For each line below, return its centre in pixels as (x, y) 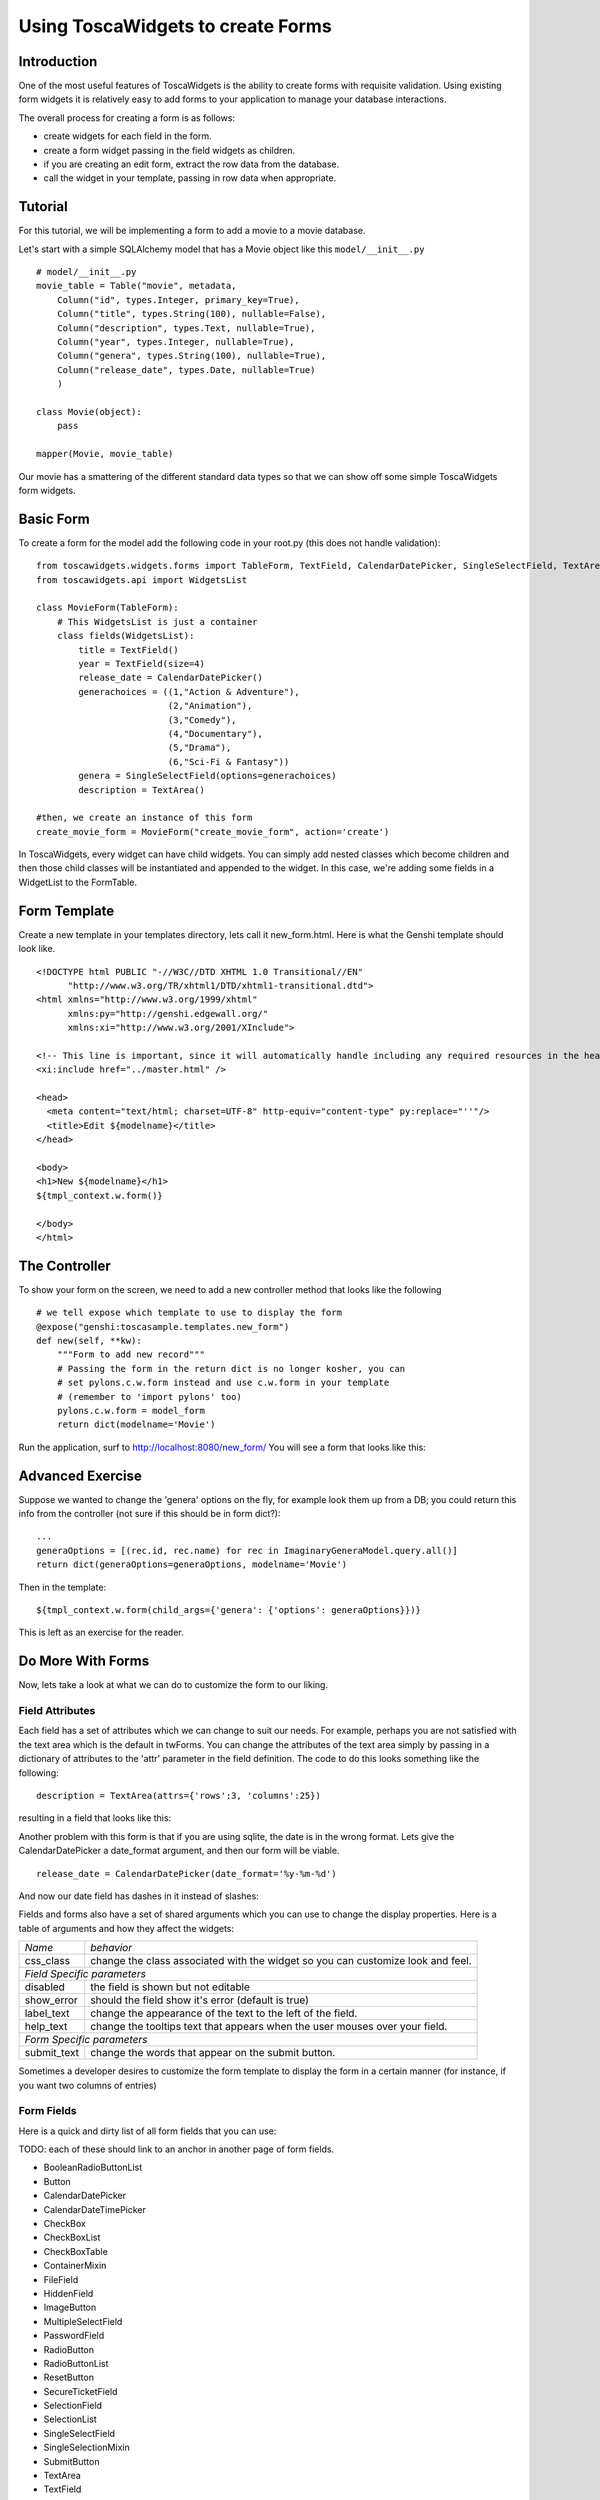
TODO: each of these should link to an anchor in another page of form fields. (176, 2149)
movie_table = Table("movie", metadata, (136, 286)
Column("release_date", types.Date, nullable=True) (186, 369)
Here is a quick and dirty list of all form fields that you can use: (147, 2131)
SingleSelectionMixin (86, 2447)
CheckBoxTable (76, 2251)
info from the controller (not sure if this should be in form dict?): (149, 1514)
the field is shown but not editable (170, 1987)
